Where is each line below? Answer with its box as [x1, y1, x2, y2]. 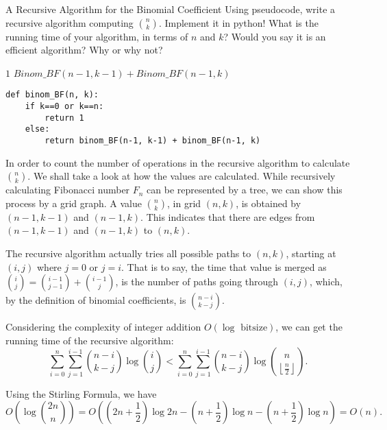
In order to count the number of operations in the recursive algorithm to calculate [5, 155, 350, 169]
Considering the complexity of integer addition [5, 320, 201, 334]
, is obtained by [236, 195, 301, 210]
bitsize [240, 323, 268, 333]
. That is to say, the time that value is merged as [121, 259, 327, 274]
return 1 [45, 112, 84, 123]
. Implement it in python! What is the [158, 15, 319, 29]
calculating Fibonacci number [5, 182, 130, 197]
